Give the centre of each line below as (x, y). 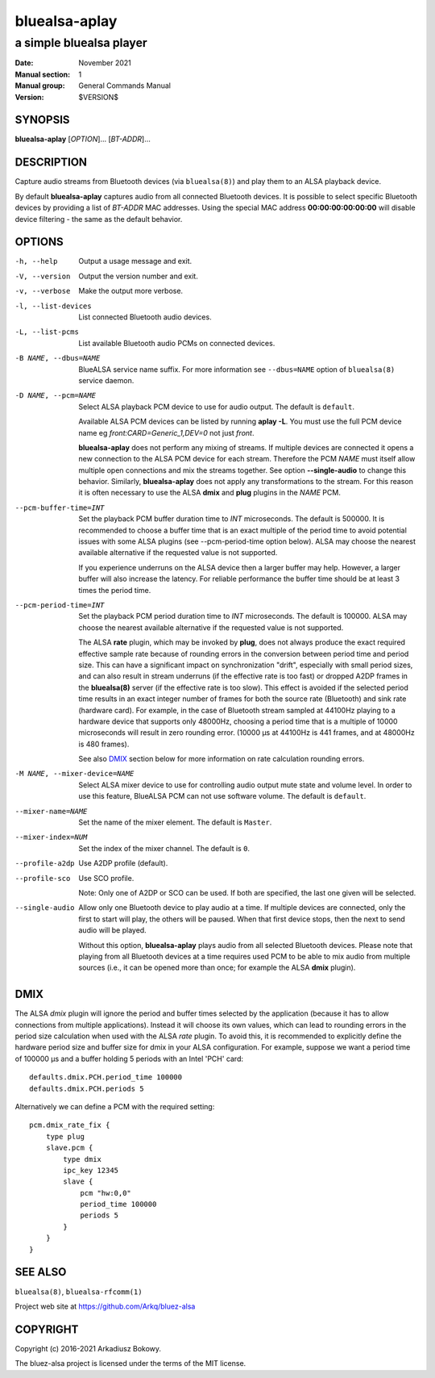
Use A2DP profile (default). (123, 863)
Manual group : (40, 86)
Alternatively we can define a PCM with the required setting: (115, 1106)
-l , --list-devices (53, 306)
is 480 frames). (104, 744)
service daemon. (106, 380)
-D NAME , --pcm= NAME (56, 396)
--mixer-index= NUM (51, 837)
